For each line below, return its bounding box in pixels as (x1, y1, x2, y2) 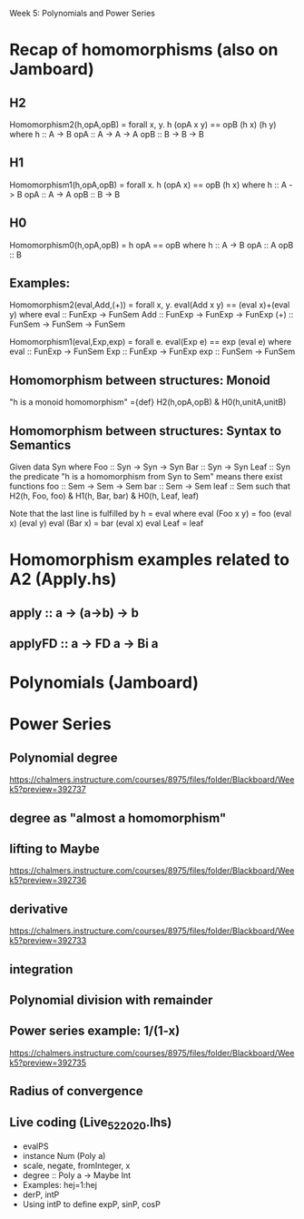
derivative (9, 901, 68, 917)
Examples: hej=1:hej (22, 1180, 98, 1191)
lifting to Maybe (9, 841, 100, 856)
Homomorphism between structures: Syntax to (9, 423, 282, 438)
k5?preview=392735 (9, 1057, 87, 1068)
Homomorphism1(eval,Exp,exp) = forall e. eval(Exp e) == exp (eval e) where (9, 337, 292, 348)
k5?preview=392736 (9, 875, 87, 886)
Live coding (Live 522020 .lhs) (9, 1114, 172, 1132)
